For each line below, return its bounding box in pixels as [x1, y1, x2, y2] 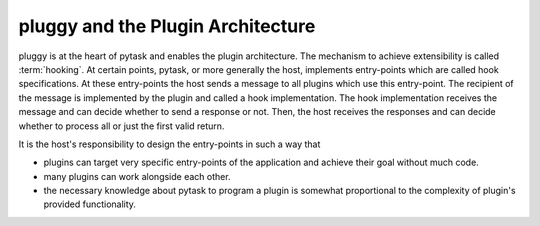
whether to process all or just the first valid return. [18, 120, 225, 132]
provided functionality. [43, 198, 137, 210]
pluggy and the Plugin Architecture [18, 15, 316, 37]
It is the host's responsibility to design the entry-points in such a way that [18, 138, 321, 150]
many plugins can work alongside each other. [43, 170, 231, 182]
